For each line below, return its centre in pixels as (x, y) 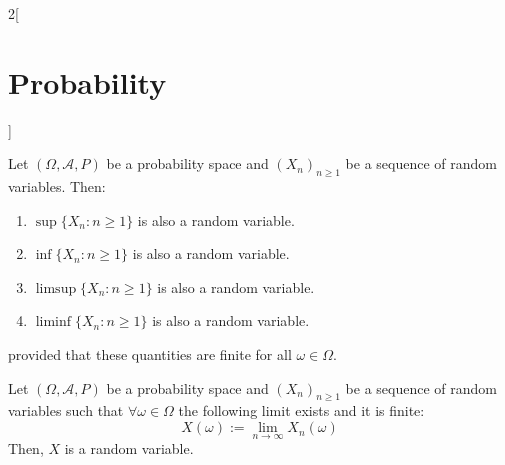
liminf (53, 322)
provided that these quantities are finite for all (150, 354)
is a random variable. (129, 448)
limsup (56, 288)
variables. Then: (57, 186)
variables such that (66, 410)
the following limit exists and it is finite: (301, 410)
